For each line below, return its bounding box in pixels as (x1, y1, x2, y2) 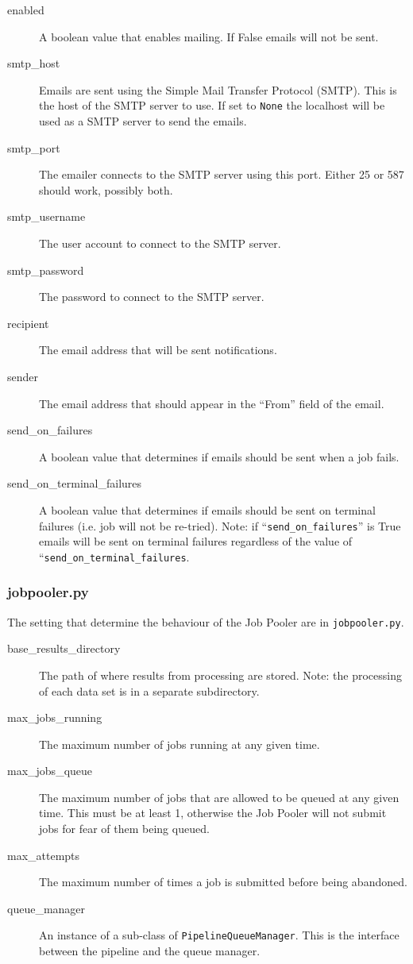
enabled (7, 2, 44, 17)
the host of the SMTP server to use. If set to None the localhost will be (39, 97, 385, 114)
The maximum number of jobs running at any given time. (39, 735, 320, 752)
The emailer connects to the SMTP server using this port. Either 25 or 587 (39, 166, 404, 183)
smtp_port (7, 139, 60, 156)
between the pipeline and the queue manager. (39, 943, 261, 959)
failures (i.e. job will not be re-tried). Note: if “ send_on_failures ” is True (39, 517, 401, 534)
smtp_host (7, 55, 60, 71)
